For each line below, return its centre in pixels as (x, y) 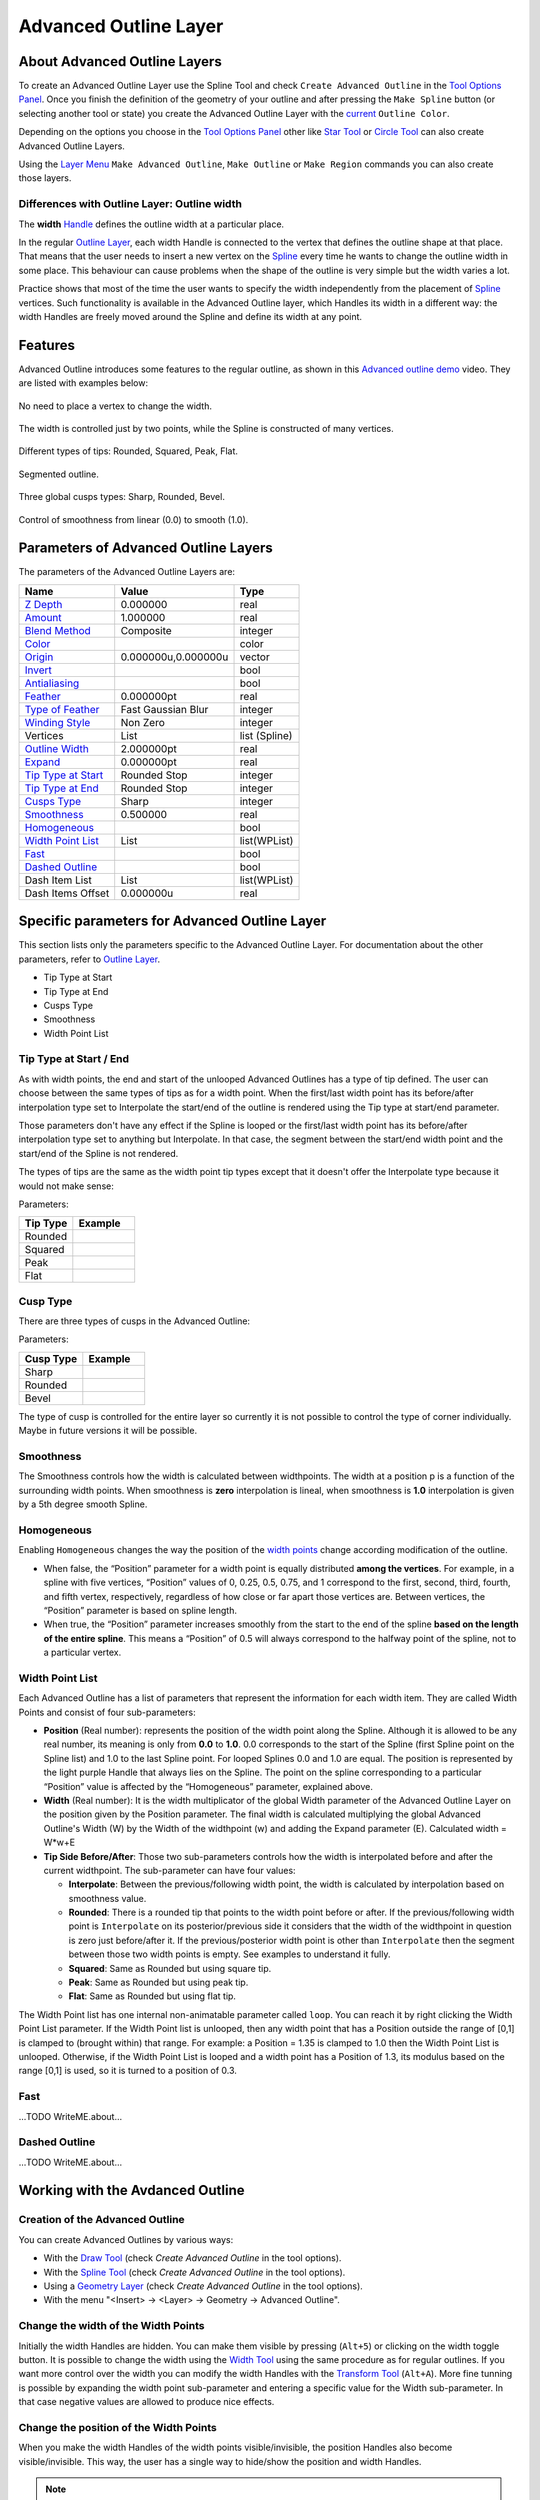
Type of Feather (62, 709)
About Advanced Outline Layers (120, 61)
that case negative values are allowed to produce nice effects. (146, 2402)
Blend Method (58, 630)
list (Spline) (266, 735)
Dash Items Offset (67, 893)
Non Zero (142, 722)
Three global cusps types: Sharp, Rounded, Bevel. (121, 497)
